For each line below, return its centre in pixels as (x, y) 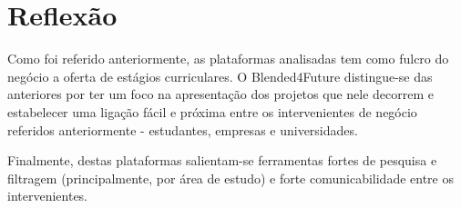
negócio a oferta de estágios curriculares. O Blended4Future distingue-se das (220, 76)
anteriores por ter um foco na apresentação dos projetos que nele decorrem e (221, 94)
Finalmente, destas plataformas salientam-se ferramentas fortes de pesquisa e (222, 160)
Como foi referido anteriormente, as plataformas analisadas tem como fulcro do (228, 59)
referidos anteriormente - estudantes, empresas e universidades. (183, 129)
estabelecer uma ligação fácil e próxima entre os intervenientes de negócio (212, 111)
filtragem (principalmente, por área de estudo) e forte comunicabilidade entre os (230, 178)
